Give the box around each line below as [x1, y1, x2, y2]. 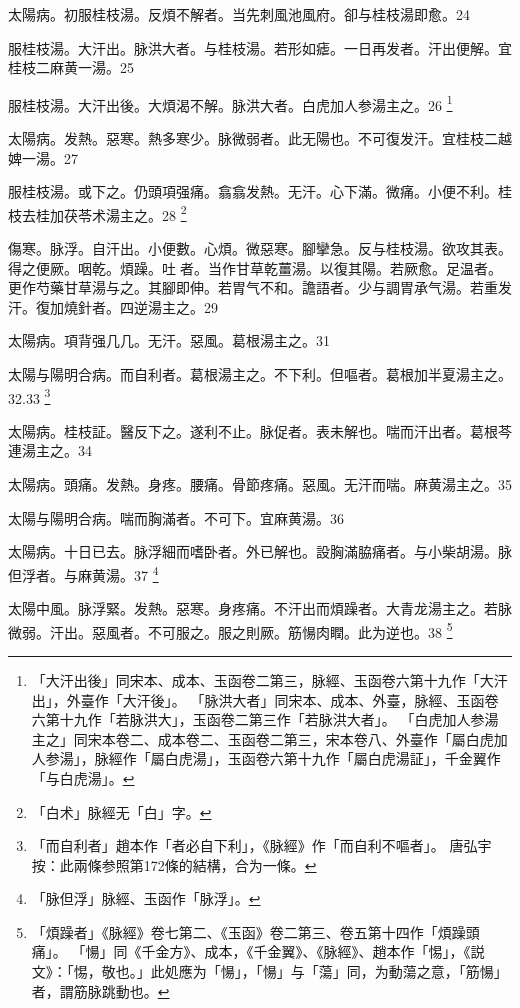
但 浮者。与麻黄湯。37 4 [8, 561, 159, 585]
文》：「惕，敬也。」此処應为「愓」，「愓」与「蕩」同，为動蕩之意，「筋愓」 [31, 961, 508, 982]
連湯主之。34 [8, 440, 92, 461]
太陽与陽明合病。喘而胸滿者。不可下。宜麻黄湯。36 [8, 507, 344, 528]
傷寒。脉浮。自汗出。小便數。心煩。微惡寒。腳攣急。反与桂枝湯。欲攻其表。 [8, 238, 512, 259]
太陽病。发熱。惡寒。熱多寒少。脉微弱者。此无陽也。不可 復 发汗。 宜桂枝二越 [8, 128, 512, 149]
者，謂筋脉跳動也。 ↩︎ [31, 980, 170, 1001]
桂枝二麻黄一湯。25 [8, 57, 134, 78]
